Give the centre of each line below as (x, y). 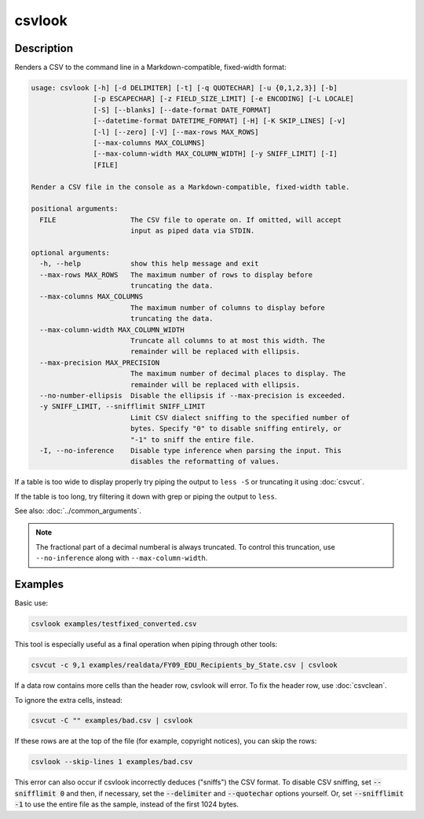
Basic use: (31, 603)
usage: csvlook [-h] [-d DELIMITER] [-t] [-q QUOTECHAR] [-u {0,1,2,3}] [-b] (184, 88)
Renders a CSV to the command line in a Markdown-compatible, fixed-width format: (150, 68)
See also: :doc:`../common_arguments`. (78, 511)
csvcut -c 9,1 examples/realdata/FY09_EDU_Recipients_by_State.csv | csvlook (184, 665)
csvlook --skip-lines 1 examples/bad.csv (112, 762)
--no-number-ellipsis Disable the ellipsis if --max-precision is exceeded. (193, 395)
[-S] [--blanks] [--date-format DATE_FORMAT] (182, 110)
